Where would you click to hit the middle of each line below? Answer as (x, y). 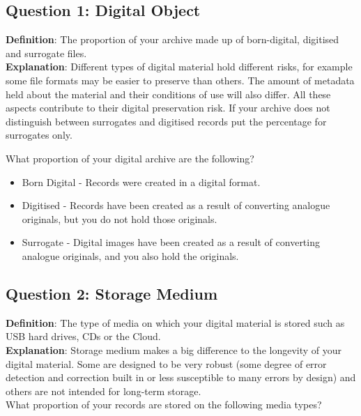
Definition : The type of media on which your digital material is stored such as (175, 322)
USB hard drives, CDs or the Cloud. (83, 336)
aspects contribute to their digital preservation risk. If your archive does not (168, 108)
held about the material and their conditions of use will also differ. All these (168, 94)
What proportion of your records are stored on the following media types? (164, 405)
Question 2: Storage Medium (112, 293)
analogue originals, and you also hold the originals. (130, 255)
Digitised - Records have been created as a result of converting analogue (176, 205)
